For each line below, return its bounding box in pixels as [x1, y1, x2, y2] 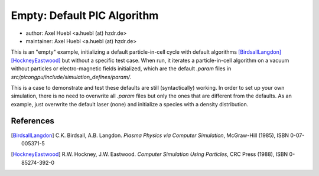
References [11, 116, 54, 126]
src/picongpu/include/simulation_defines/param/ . [11, 73, 132, 80]
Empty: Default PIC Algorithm [11, 9, 159, 22]
